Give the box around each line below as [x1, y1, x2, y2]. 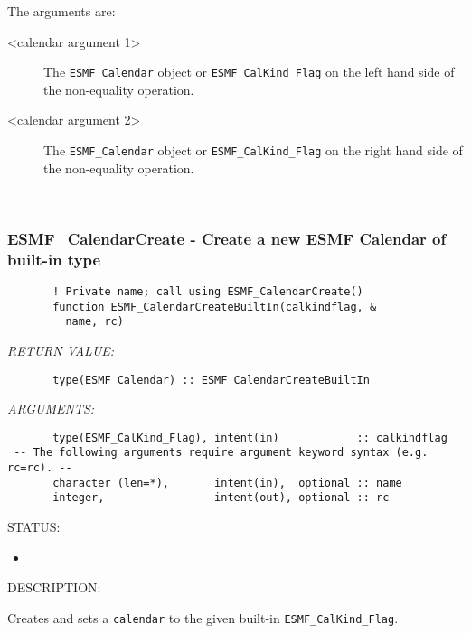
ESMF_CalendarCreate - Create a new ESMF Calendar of [7, 227, 447, 249]
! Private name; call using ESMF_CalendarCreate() [52, 285, 363, 299]
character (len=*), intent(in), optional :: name [52, 476, 402, 489]
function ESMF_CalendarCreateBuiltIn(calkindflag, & [52, 300, 377, 313]
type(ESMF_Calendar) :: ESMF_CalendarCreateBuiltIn [52, 373, 370, 386]
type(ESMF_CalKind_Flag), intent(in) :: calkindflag [52, 431, 447, 444]
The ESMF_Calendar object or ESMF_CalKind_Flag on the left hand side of [43, 62, 455, 81]
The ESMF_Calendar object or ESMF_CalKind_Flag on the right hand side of [43, 141, 463, 160]
